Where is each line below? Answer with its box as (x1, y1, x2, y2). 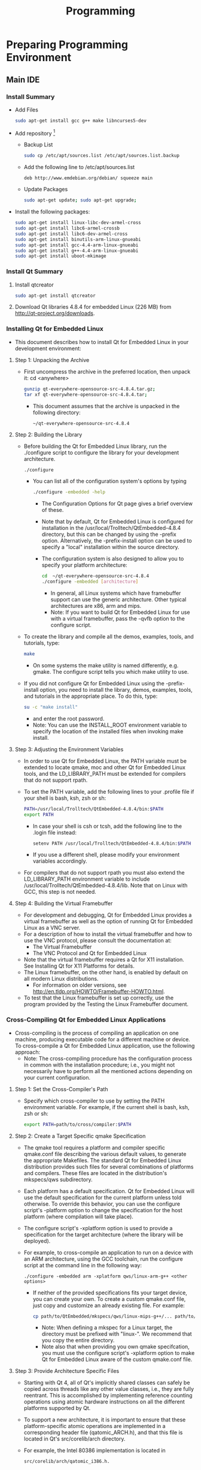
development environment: (14, 345, 82, 352)
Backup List (23, 141, 53, 148)
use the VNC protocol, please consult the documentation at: (23, 937, 172, 944)
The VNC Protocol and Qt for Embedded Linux (32, 950, 147, 957)
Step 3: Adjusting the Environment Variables (14, 745, 124, 753)
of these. (41, 507, 64, 514)
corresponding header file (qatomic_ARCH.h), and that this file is (23, 1429, 183, 1436)
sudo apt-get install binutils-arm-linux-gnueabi (14, 236, 142, 242)
